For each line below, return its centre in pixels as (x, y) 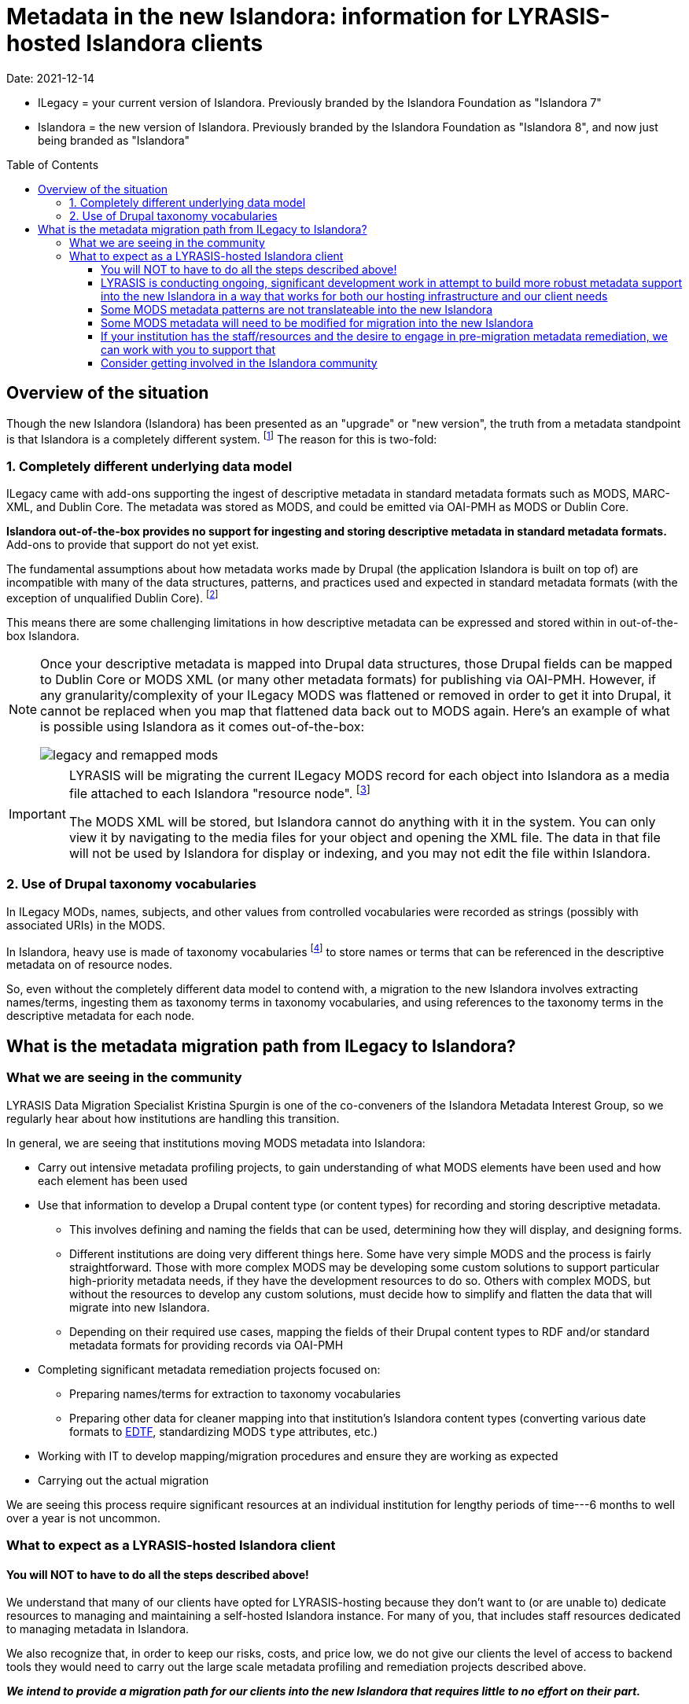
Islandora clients (175, 43)
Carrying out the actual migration (123, 1480)
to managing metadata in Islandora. (98, 1629)
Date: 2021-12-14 (50, 78)
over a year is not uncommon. (83, 1518)
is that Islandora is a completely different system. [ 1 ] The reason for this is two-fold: (222, 438)
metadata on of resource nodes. (90, 965)
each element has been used (113, 1180)
